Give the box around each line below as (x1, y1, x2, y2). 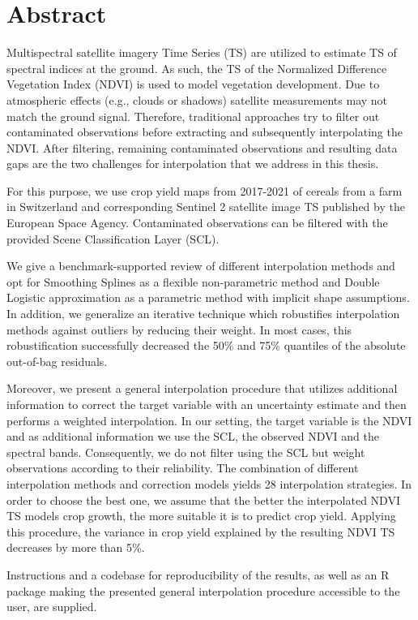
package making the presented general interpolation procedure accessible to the (6, 582, 400, 599)
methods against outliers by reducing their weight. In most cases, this (6, 321, 352, 338)
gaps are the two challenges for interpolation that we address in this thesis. (6, 155, 379, 172)
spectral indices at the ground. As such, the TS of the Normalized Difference (6, 59, 387, 76)
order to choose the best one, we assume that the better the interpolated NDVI (6, 491, 400, 508)
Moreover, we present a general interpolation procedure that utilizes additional (6, 380, 398, 397)
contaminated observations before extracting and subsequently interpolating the (6, 123, 403, 140)
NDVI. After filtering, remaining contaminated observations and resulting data (6, 139, 398, 156)
